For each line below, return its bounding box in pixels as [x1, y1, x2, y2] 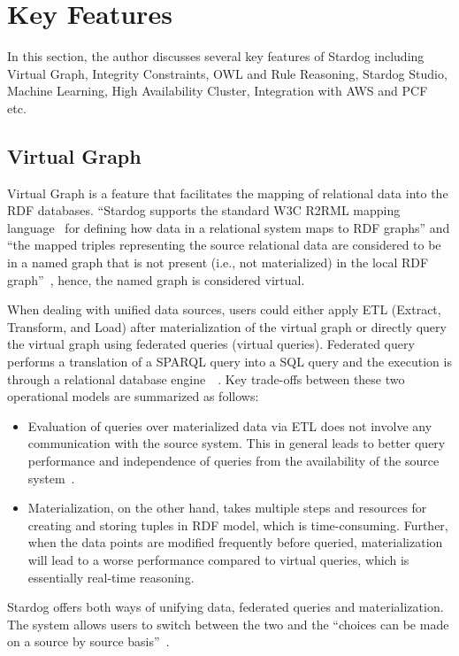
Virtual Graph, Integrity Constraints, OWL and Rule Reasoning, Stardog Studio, [7, 64, 448, 82]
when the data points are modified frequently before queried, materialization [27, 533, 443, 552]
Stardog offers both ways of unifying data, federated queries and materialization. [7, 598, 444, 616]
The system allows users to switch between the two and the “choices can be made [7, 614, 449, 633]
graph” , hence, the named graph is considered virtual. [7, 270, 305, 289]
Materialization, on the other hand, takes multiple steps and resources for [27, 498, 427, 517]
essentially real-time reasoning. [27, 567, 195, 586]
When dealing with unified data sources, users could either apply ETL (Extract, [7, 300, 441, 319]
